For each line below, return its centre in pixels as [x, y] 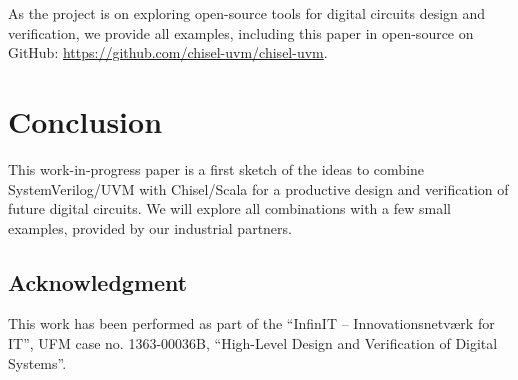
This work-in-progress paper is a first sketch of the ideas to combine [216, 168]
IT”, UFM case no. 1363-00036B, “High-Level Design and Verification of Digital [253, 343]
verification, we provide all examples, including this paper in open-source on [241, 32]
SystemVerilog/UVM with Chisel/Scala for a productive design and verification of [258, 188]
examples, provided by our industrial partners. [150, 227]
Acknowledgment [98, 281]
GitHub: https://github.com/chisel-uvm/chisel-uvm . [168, 52]
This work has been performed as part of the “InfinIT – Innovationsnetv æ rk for [251, 323]
